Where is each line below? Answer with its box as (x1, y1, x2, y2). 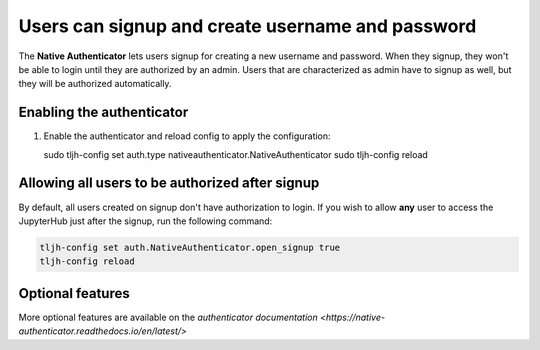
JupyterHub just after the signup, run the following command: (18, 215, 273, 227)
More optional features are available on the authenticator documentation (18, 311, 319, 323)
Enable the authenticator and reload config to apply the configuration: (43, 130, 331, 142)
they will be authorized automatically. (18, 78, 172, 90)
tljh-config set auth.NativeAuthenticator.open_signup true (39, 241, 341, 253)
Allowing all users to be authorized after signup (18, 175, 320, 192)
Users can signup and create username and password (18, 15, 477, 37)
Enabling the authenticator (18, 104, 189, 121)
